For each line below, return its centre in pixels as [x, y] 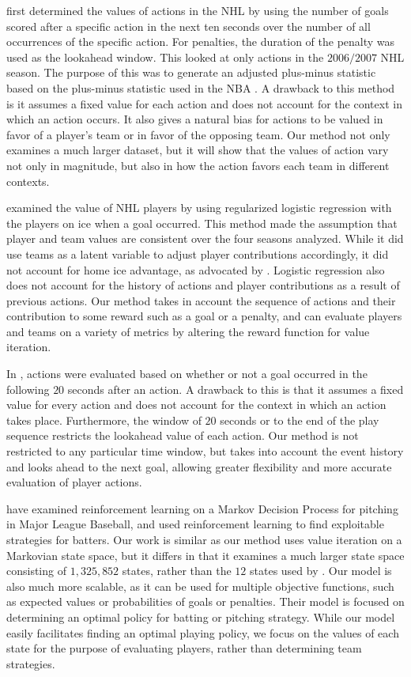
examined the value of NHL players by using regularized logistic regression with [199, 208]
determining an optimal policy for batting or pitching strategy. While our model [201, 616]
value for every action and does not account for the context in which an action [196, 405]
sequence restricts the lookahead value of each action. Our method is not [183, 435]
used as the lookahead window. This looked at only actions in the [165, 57]
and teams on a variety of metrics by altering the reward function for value [188, 331]
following [28, 389]
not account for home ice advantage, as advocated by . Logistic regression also [196, 269]
